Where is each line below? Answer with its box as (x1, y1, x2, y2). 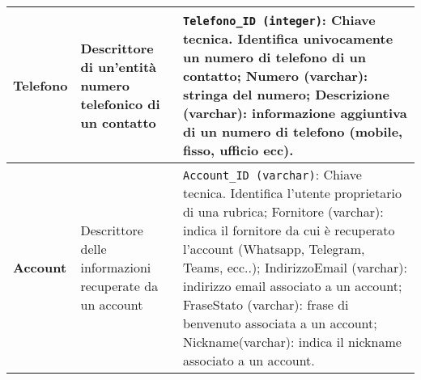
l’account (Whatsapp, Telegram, (182, 239, 365, 258)
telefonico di (80, 94, 160, 113)
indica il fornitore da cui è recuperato (182, 221, 395, 239)
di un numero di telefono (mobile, (182, 122, 403, 141)
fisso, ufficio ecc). (182, 141, 294, 159)
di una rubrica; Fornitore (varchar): (182, 202, 384, 221)
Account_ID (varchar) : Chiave (182, 165, 362, 184)
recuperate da (80, 277, 159, 295)
